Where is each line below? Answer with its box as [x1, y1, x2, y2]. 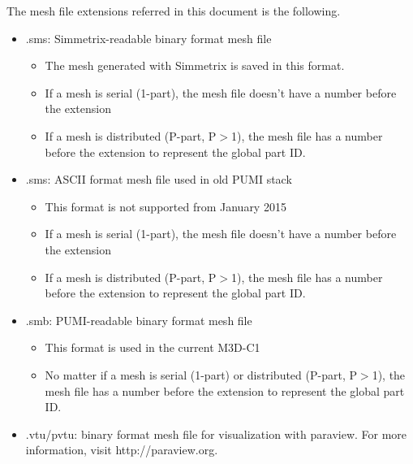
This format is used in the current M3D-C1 [45, 339, 260, 356]
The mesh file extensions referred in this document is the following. [6, 2, 341, 19]
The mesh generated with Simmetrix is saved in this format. [45, 57, 345, 74]
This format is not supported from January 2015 [45, 197, 286, 215]
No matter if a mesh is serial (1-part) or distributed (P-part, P [45, 366, 357, 383]
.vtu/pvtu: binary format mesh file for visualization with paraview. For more [25, 425, 407, 442]
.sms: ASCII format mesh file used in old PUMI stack [25, 171, 292, 188]
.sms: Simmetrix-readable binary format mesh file [25, 29, 272, 46]
